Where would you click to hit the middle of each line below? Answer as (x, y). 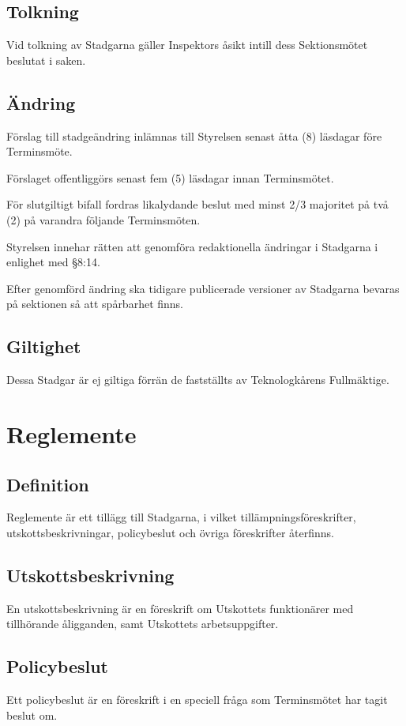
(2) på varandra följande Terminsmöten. (103, 219)
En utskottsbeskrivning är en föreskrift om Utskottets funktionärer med (180, 608)
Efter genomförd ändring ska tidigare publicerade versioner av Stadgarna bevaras (203, 288)
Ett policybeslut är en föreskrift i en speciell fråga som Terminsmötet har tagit (197, 700)
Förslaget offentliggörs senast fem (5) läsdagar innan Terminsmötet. (170, 177)
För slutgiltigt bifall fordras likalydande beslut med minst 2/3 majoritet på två (197, 204)
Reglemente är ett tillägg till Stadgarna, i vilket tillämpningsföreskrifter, (181, 517)
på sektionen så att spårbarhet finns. (95, 304)
